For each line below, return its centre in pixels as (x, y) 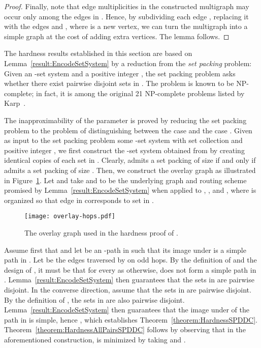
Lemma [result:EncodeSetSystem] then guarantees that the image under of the (127, 310)
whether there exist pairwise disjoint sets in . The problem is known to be (119, 83)
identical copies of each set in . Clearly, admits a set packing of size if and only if (130, 160)
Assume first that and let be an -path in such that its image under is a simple (125, 250)
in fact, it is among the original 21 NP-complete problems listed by (140, 93)
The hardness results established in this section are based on (98, 53)
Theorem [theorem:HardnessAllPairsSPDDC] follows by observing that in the (125, 329)
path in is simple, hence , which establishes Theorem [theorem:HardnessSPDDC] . (131, 319)
